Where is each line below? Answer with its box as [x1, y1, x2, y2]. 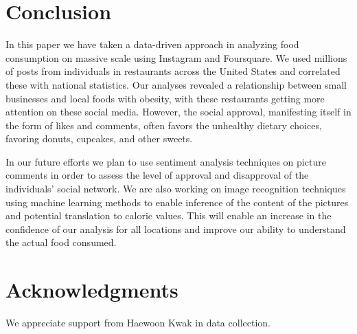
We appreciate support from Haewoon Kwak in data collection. [5, 315, 270, 330]
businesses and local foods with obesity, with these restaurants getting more [5, 91, 325, 105]
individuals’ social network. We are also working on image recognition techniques [5, 181, 346, 196]
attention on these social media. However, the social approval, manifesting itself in [5, 104, 352, 119]
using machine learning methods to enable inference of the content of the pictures [5, 194, 349, 209]
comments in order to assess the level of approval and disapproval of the [5, 168, 309, 182]
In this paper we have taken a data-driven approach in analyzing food [5, 37, 299, 52]
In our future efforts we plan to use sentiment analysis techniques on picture [5, 154, 326, 168]
